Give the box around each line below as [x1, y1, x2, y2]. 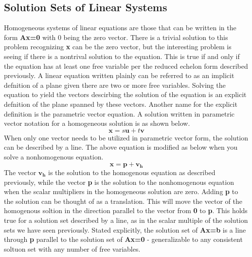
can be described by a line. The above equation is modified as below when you [4, 142, 238, 152]
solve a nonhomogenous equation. [4, 151, 104, 161]
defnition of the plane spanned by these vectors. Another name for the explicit [4, 99, 237, 109]
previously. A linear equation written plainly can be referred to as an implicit [4, 70, 234, 80]
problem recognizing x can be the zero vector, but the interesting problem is [4, 41, 232, 52]
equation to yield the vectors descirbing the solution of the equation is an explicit [4, 89, 247, 99]
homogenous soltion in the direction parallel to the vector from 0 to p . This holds [4, 205, 248, 216]
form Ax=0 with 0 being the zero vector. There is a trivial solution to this [4, 32, 228, 42]
